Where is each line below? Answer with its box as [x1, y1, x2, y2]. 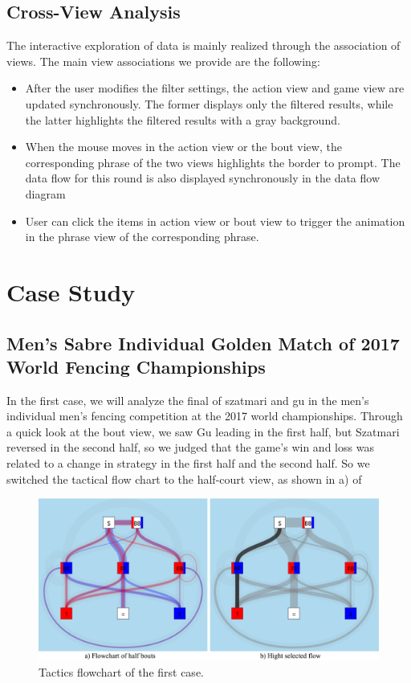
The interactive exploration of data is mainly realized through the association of [6, 37, 401, 54]
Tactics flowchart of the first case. [39, 663, 204, 680]
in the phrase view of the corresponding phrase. [25, 228, 259, 245]
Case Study [6, 275, 136, 308]
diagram [25, 185, 66, 202]
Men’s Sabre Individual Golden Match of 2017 [6, 330, 400, 355]
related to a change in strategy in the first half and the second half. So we [6, 455, 370, 472]
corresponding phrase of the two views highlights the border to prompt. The [25, 153, 401, 170]
